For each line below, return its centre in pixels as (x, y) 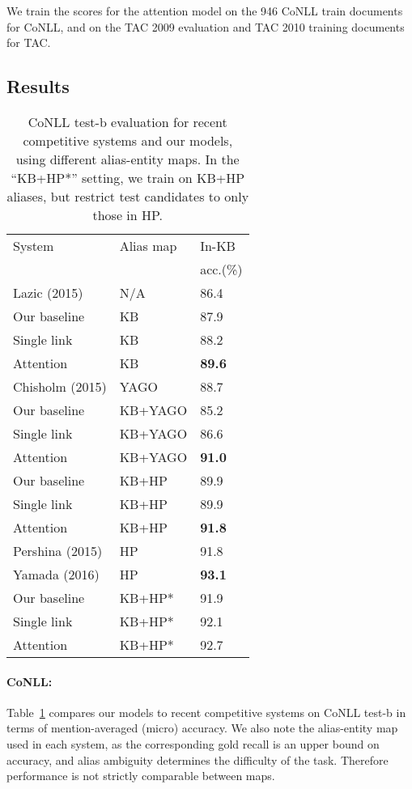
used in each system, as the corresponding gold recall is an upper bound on (193, 743)
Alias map (148, 245)
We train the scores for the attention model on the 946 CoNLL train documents (205, 11)
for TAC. (29, 42)
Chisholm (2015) (60, 386)
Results (38, 86)
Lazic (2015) (48, 292)
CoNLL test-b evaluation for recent (127, 121)
